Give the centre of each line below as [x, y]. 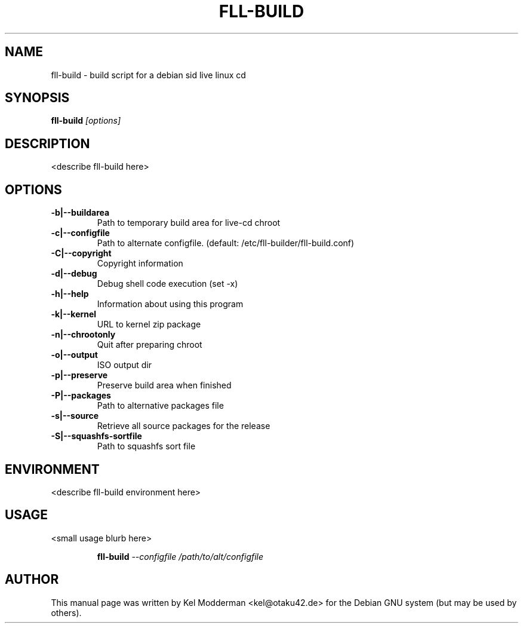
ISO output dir [124, 365]
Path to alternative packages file [160, 406]
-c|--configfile [80, 233]
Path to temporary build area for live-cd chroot [189, 223]
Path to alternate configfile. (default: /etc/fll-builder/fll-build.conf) [226, 243]
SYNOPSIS [37, 98]
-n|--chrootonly [83, 335]
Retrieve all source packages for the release [184, 426]
